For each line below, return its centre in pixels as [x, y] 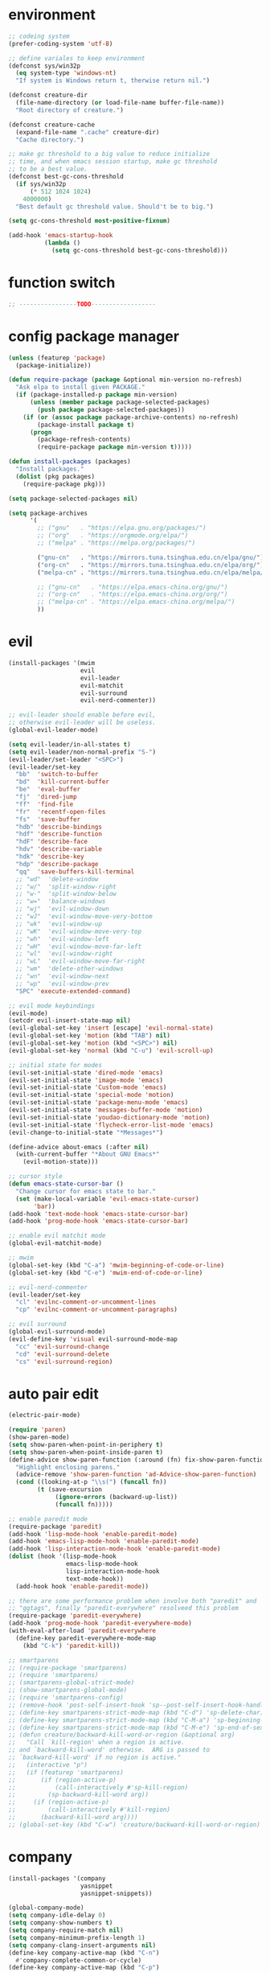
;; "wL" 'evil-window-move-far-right [81, 961]
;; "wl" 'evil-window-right [64, 954]
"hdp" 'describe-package [57, 864]
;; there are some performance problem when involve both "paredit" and [133, 1601]
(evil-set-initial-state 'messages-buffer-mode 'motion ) [106, 1110]
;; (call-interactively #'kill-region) [90, 1810]
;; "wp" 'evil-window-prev [63, 984]
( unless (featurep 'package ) [57, 358]
